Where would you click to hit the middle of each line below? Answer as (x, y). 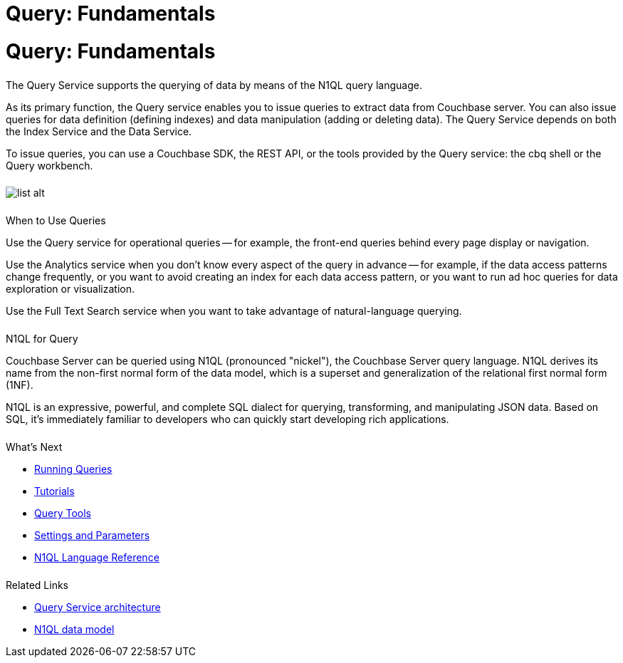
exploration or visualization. (70, 289)
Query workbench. (49, 165)
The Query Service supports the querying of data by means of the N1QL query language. (214, 85)
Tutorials (54, 491)
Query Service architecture (98, 607)
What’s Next (34, 447)
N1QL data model (74, 629)
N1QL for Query (42, 339)
